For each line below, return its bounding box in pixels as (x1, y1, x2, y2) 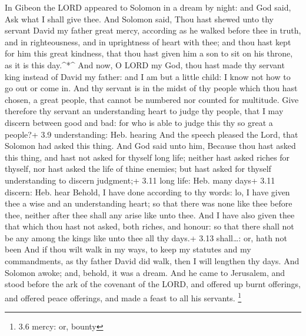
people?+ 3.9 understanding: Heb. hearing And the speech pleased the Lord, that (5, 128, 298, 140)
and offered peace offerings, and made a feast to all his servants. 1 (5, 290, 242, 304)
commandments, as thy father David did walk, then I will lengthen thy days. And (5, 255, 300, 267)
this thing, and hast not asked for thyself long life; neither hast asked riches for (5, 151, 290, 163)
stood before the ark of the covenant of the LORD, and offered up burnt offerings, (5, 278, 301, 290)
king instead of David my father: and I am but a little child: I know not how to (5, 70, 291, 82)
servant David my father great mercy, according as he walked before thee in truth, (5, 24, 301, 36)
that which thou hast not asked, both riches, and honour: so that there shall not (5, 220, 294, 232)
